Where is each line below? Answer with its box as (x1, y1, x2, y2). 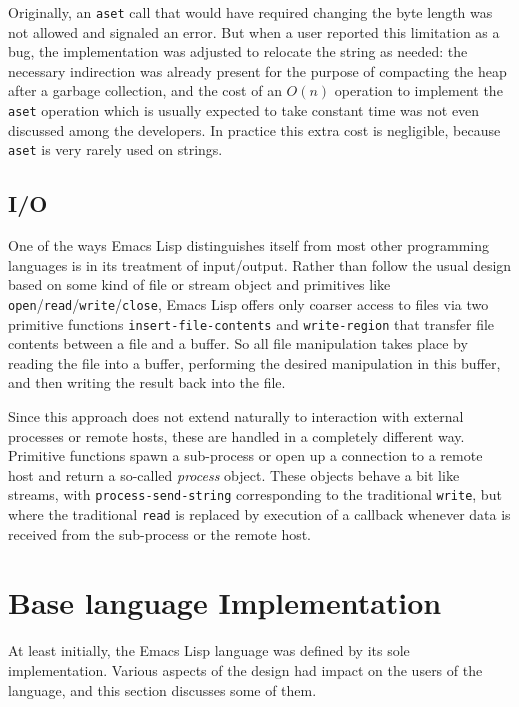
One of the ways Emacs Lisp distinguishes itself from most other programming (8, 235, 490, 256)
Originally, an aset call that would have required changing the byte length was (8, 2, 493, 22)
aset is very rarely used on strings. (8, 139, 223, 160)
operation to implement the (334, 80, 503, 101)
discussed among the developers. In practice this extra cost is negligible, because (8, 119, 501, 140)
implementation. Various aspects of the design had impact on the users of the (8, 660, 483, 681)
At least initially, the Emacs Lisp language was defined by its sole (8, 640, 410, 661)
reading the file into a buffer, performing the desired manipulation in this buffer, (8, 352, 501, 373)
